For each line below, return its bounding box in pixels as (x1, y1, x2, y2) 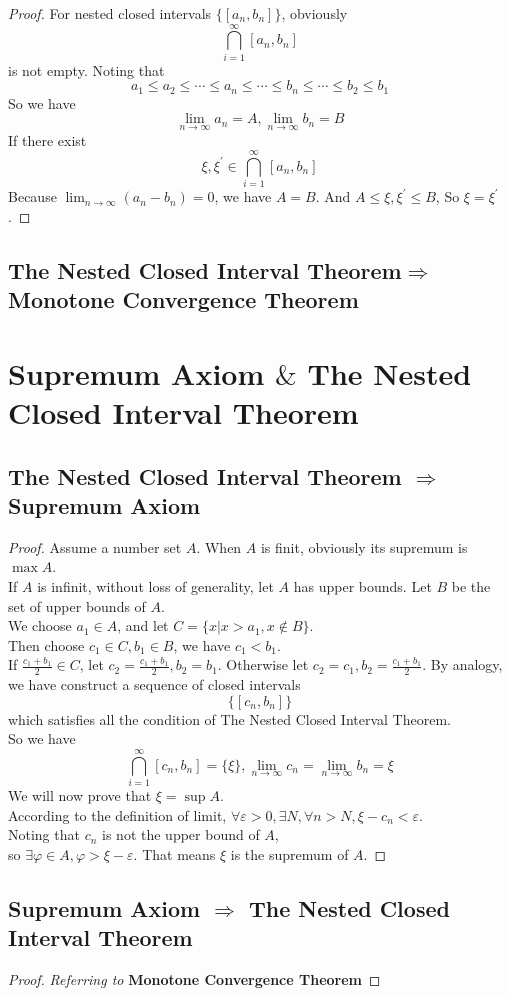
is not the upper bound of (102, 824, 260, 845)
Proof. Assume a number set (8, 536, 182, 557)
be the (451, 576, 491, 596)
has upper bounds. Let (293, 576, 432, 596)
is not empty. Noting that (8, 59, 165, 80)
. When (196, 536, 242, 557)
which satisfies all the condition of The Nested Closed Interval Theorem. (8, 708, 451, 729)
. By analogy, (422, 654, 503, 675)
